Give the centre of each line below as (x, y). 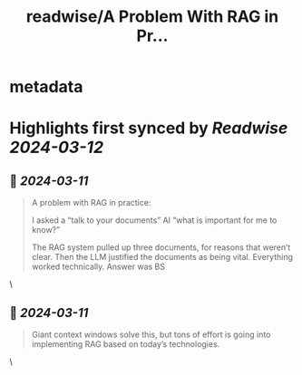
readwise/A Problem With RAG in (152, 17)
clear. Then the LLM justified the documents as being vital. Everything (162, 257)
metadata (46, 87)
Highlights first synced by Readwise (149, 128)
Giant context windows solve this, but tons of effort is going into (151, 334)
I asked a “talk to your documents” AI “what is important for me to (154, 220)
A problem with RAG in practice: (91, 203)
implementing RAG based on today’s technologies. (126, 344)
